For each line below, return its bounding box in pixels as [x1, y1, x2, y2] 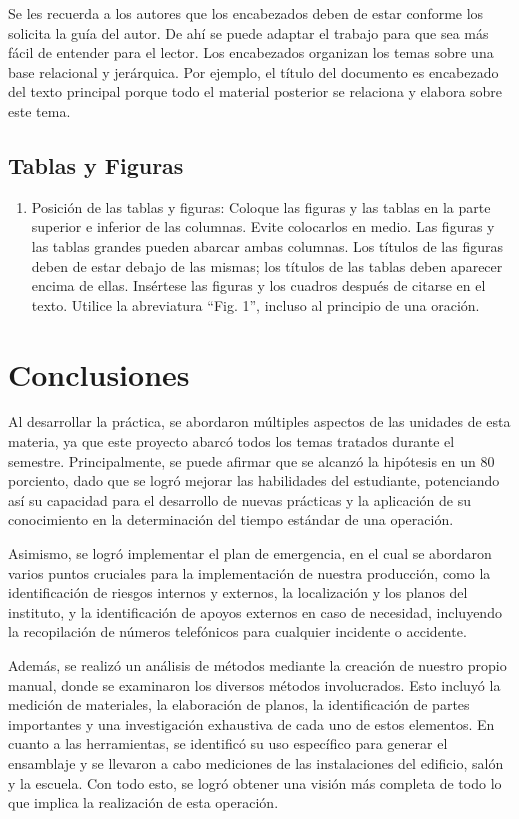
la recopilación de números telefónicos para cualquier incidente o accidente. [8, 621, 467, 642]
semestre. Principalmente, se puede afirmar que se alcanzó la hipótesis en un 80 [8, 450, 495, 471]
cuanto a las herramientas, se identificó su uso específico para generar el [8, 733, 448, 754]
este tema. [8, 100, 71, 121]
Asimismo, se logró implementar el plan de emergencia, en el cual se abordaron [8, 543, 492, 564]
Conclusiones [8, 353, 190, 394]
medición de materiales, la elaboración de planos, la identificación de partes [8, 694, 470, 715]
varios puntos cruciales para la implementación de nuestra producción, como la [8, 562, 491, 583]
